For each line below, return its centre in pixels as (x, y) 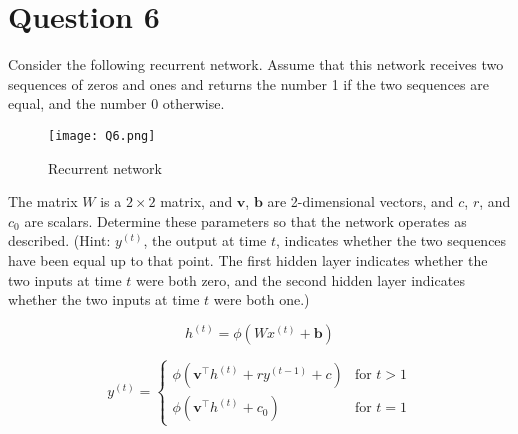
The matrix (43, 201)
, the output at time (205, 240)
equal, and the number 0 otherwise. (116, 103)
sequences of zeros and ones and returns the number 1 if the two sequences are (248, 83)
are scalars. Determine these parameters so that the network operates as (245, 220)
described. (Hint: (59, 240)
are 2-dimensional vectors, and (360, 201)
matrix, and (196, 201)
